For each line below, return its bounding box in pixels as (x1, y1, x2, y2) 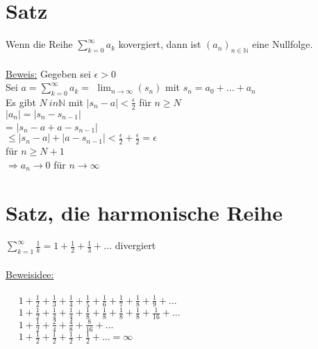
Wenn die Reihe (6, 37, 73, 51)
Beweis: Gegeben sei (6, 66, 91, 80)
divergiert (115, 238, 156, 253)
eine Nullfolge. (252, 37, 313, 51)
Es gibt (6, 94, 36, 109)
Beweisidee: (6, 266, 54, 281)
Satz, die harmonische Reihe (6, 198, 283, 226)
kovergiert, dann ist (118, 37, 201, 51)
